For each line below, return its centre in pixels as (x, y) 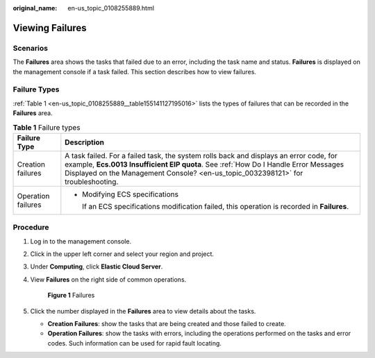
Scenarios (31, 48)
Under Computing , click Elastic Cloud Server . (97, 266)
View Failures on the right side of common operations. (108, 279)
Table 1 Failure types (47, 127)
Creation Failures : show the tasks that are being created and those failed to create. (167, 323)
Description (84, 142)
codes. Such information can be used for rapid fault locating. (135, 343)
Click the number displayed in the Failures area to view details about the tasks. (143, 311)
